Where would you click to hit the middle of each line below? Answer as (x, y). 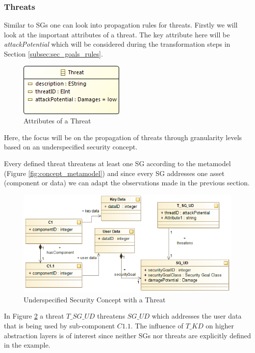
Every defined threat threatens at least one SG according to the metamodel (117, 163)
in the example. (27, 345)
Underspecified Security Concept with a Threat (95, 299)
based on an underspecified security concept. (71, 147)
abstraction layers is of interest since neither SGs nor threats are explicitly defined (127, 335)
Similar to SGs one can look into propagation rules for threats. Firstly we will (121, 25)
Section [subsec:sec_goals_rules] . (53, 54)
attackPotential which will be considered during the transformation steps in (117, 44)
